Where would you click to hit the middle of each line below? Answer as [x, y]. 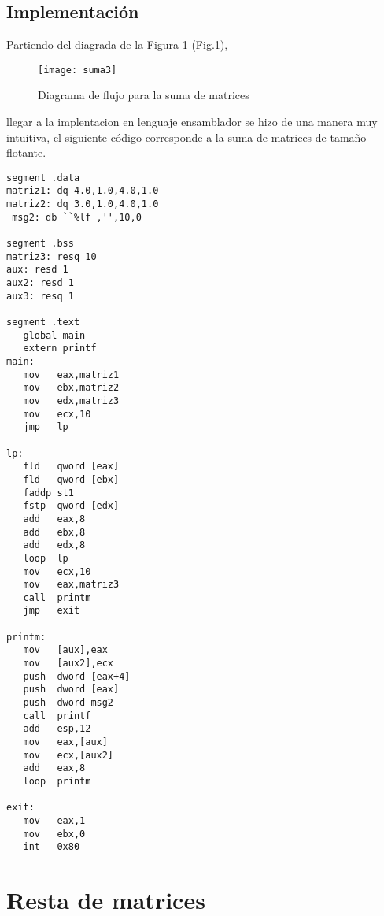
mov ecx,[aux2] [68, 755]
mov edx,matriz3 [71, 401]
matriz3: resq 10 [52, 256]
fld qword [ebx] [71, 479]
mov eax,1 [54, 820]
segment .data [43, 178]
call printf [57, 716]
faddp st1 [48, 493]
